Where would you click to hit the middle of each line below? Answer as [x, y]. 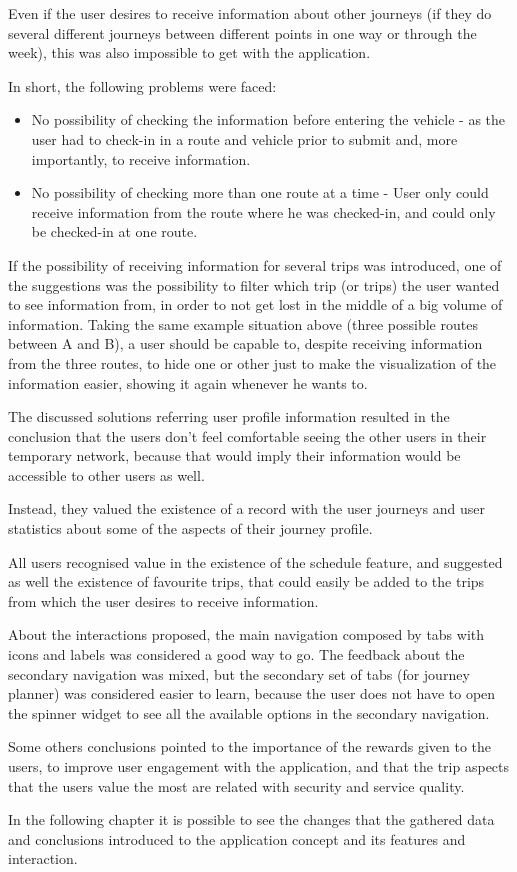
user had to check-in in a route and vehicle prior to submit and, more [244, 138]
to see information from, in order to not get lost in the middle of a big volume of [255, 304]
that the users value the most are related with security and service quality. [236, 785]
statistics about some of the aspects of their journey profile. [190, 528]
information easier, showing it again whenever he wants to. [188, 382]
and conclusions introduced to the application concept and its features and [237, 838]
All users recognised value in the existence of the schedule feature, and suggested [255, 561]
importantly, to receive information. [141, 158]
